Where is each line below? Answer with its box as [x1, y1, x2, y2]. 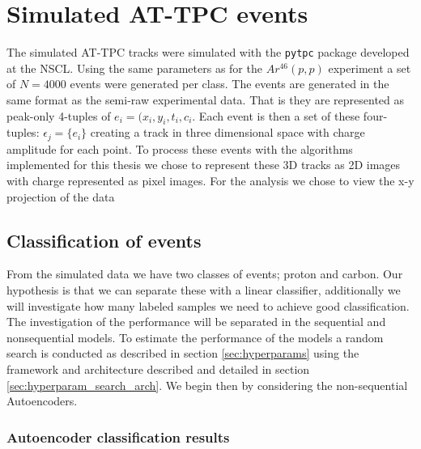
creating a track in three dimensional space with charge [90, 124, 365, 141]
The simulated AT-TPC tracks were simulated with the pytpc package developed [6, 44, 410, 61]
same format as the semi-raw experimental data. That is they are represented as [6, 91, 405, 108]
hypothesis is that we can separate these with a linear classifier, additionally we [6, 281, 401, 298]
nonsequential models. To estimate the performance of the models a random [6, 328, 384, 345]
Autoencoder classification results [6, 426, 230, 447]
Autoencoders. [6, 392, 78, 409]
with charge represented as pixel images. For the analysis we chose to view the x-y [6, 172, 415, 188]
